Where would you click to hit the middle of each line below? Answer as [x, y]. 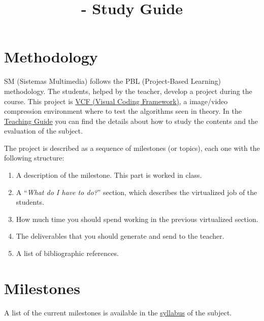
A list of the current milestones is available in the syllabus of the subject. [118, 312]
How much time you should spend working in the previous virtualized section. [137, 219]
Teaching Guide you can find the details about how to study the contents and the [131, 121]
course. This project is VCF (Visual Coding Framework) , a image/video [116, 101]
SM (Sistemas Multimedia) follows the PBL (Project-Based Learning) [112, 81]
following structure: [34, 158]
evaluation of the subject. [43, 131]
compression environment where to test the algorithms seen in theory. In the [123, 111]
